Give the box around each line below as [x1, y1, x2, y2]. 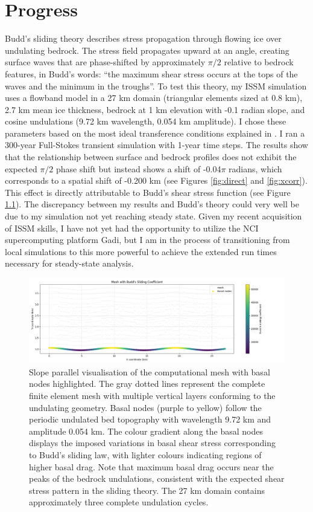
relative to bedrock [224, 56, 294, 68]
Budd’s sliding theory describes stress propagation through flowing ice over [5, 32, 282, 45]
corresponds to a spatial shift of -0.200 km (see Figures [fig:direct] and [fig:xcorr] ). [5, 174, 308, 187]
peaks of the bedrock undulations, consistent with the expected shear [29, 472, 285, 485]
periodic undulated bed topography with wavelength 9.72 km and [29, 413, 271, 426]
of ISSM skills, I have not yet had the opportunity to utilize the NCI [5, 221, 259, 234]
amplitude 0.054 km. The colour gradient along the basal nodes [29, 424, 263, 437]
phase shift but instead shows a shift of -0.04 [55, 162, 221, 175]
